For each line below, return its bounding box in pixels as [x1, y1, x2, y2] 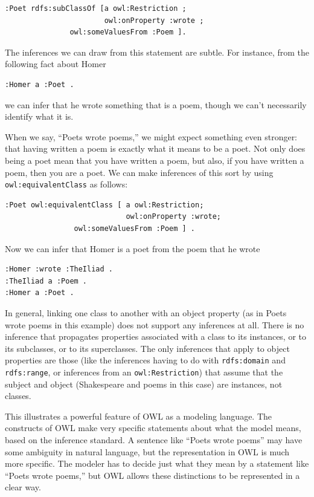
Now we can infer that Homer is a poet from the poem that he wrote [5, 242, 260, 255]
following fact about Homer [5, 57, 106, 70]
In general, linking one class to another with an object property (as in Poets [5, 306, 287, 319]
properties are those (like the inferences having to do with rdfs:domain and [5, 354, 286, 366]
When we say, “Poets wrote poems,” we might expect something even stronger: [5, 130, 298, 143]
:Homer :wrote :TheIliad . [5, 265, 113, 274]
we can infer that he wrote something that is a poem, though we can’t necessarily [5, 98, 307, 111]
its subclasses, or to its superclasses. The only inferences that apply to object [5, 342, 290, 354]
